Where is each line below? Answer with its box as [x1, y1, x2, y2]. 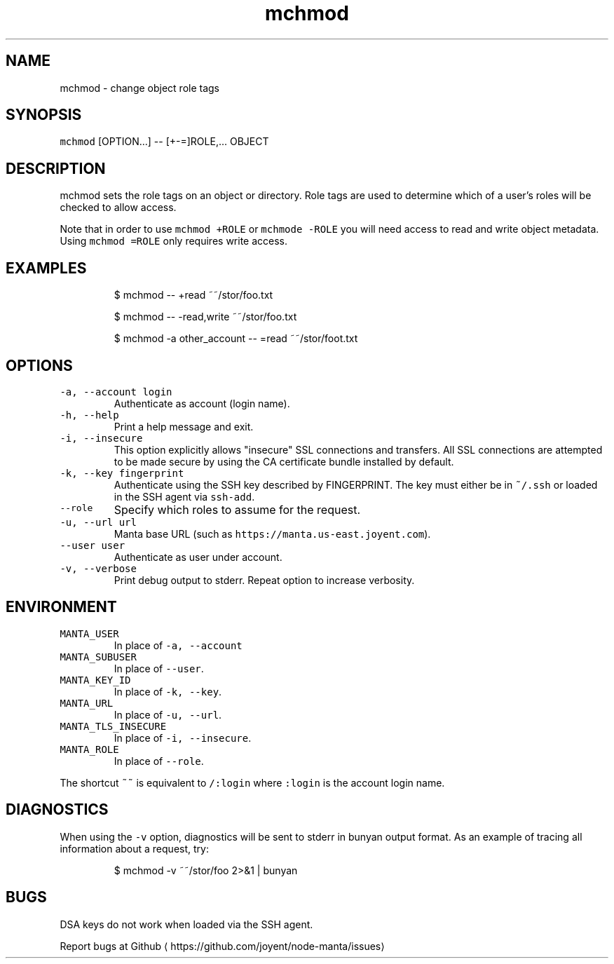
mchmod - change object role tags [60, 81, 220, 94]
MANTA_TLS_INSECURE [60, 720, 167, 732]
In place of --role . [114, 754, 204, 767]
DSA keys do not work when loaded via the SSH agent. [60, 918, 313, 930]
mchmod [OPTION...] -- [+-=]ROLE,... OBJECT [60, 135, 269, 148]
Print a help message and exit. [114, 420, 254, 433]
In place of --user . [114, 662, 204, 674]
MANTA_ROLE [60, 743, 119, 755]
